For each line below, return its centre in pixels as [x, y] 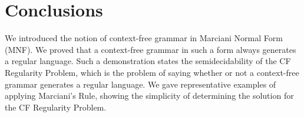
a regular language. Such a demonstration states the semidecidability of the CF [148, 61]
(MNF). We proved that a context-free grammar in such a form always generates [151, 49]
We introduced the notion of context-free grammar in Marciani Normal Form [144, 38]
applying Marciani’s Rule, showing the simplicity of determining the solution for [149, 96]
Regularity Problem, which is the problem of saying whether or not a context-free [152, 72]
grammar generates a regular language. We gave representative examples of [141, 84]
